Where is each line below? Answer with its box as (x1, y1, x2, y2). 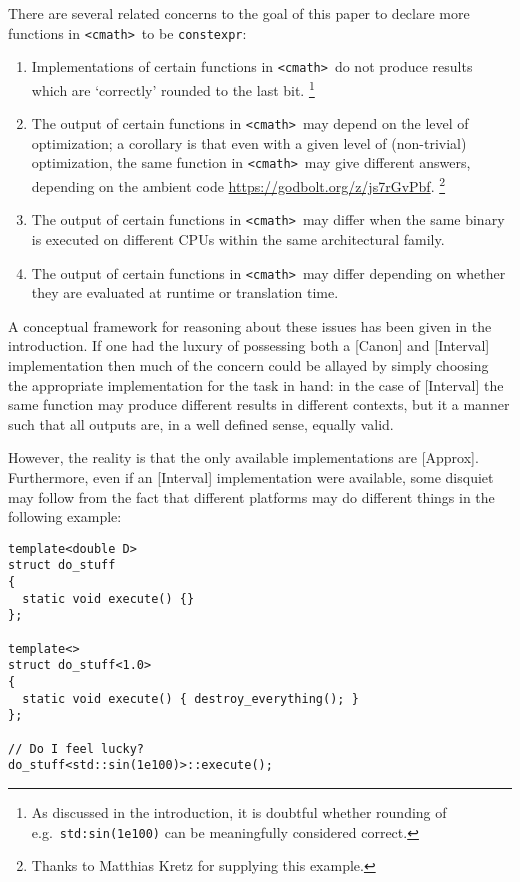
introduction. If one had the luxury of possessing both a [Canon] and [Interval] (8, 335, 490, 356)
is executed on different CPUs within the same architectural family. (31, 228, 445, 249)
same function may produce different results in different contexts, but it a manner (8, 394, 510, 415)
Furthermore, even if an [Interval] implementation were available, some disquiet (8, 466, 494, 487)
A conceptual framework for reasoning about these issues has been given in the (8, 315, 492, 336)
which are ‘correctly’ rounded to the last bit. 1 (31, 76, 315, 100)
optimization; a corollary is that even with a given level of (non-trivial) (31, 132, 467, 153)
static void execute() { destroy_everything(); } (22, 691, 359, 706)
